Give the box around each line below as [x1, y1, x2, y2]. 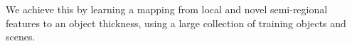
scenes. [6, 29, 36, 44]
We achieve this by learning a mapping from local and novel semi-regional [6, 2, 328, 16]
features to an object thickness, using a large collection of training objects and [6, 15, 346, 30]
